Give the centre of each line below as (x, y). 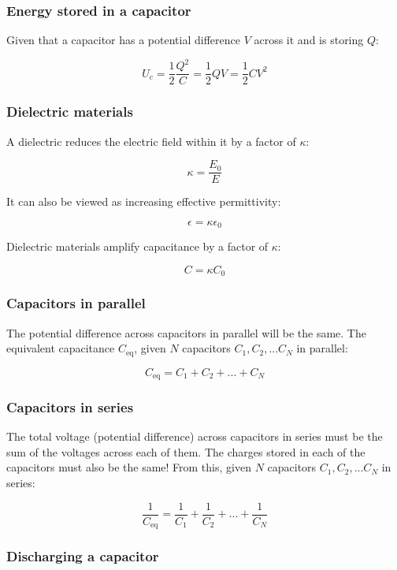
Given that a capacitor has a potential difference (123, 40)
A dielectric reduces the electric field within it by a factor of (151, 141)
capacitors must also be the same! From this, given (129, 467)
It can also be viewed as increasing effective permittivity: (144, 201)
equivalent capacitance (61, 348)
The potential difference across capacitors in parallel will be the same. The (186, 332)
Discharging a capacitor (83, 556)
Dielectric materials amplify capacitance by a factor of (137, 246)
